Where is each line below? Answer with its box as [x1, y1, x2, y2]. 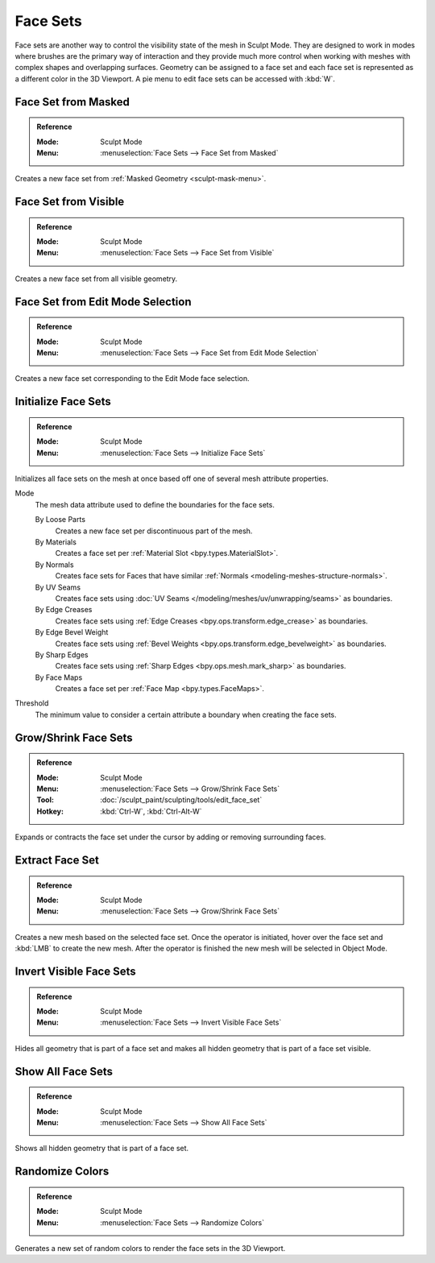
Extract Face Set [14, 854, 100, 868]
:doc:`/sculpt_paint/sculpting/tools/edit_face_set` [100, 795, 263, 805]
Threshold [14, 698, 49, 708]
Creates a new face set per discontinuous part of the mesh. [55, 526, 253, 536]
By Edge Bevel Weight [35, 627, 109, 637]
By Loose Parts [35, 515, 86, 524]
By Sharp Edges [35, 649, 89, 660]
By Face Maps [35, 673, 83, 682]
